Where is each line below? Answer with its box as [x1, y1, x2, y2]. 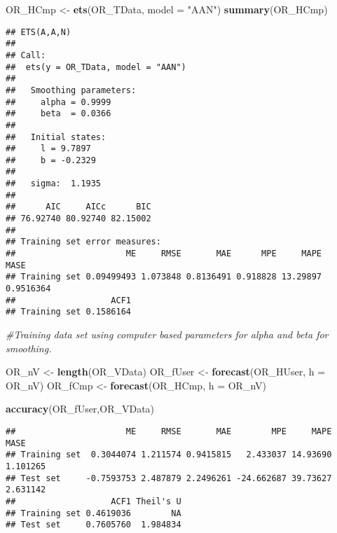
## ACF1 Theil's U [6, 496, 181, 506]
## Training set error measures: [6, 237, 161, 247]
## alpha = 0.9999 [6, 97, 111, 107]
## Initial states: [6, 132, 106, 142]
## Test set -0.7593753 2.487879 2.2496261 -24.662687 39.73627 [6, 473, 332, 483]
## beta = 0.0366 [6, 109, 111, 119]
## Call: [6, 50, 46, 60]
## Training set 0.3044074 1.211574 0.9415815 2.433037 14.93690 [6, 450, 332, 460]
